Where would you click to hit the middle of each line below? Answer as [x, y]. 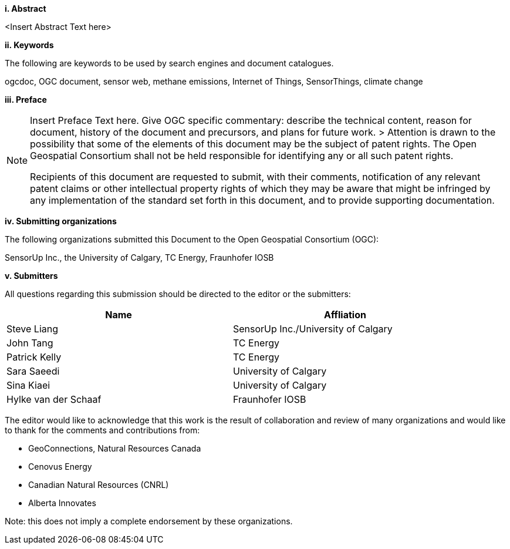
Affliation [345, 315]
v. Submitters [31, 276]
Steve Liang [33, 329]
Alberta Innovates [62, 503]
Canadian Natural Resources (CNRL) [99, 485]
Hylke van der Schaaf [54, 399]
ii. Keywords [29, 45]
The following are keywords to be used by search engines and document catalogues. [169, 63]
